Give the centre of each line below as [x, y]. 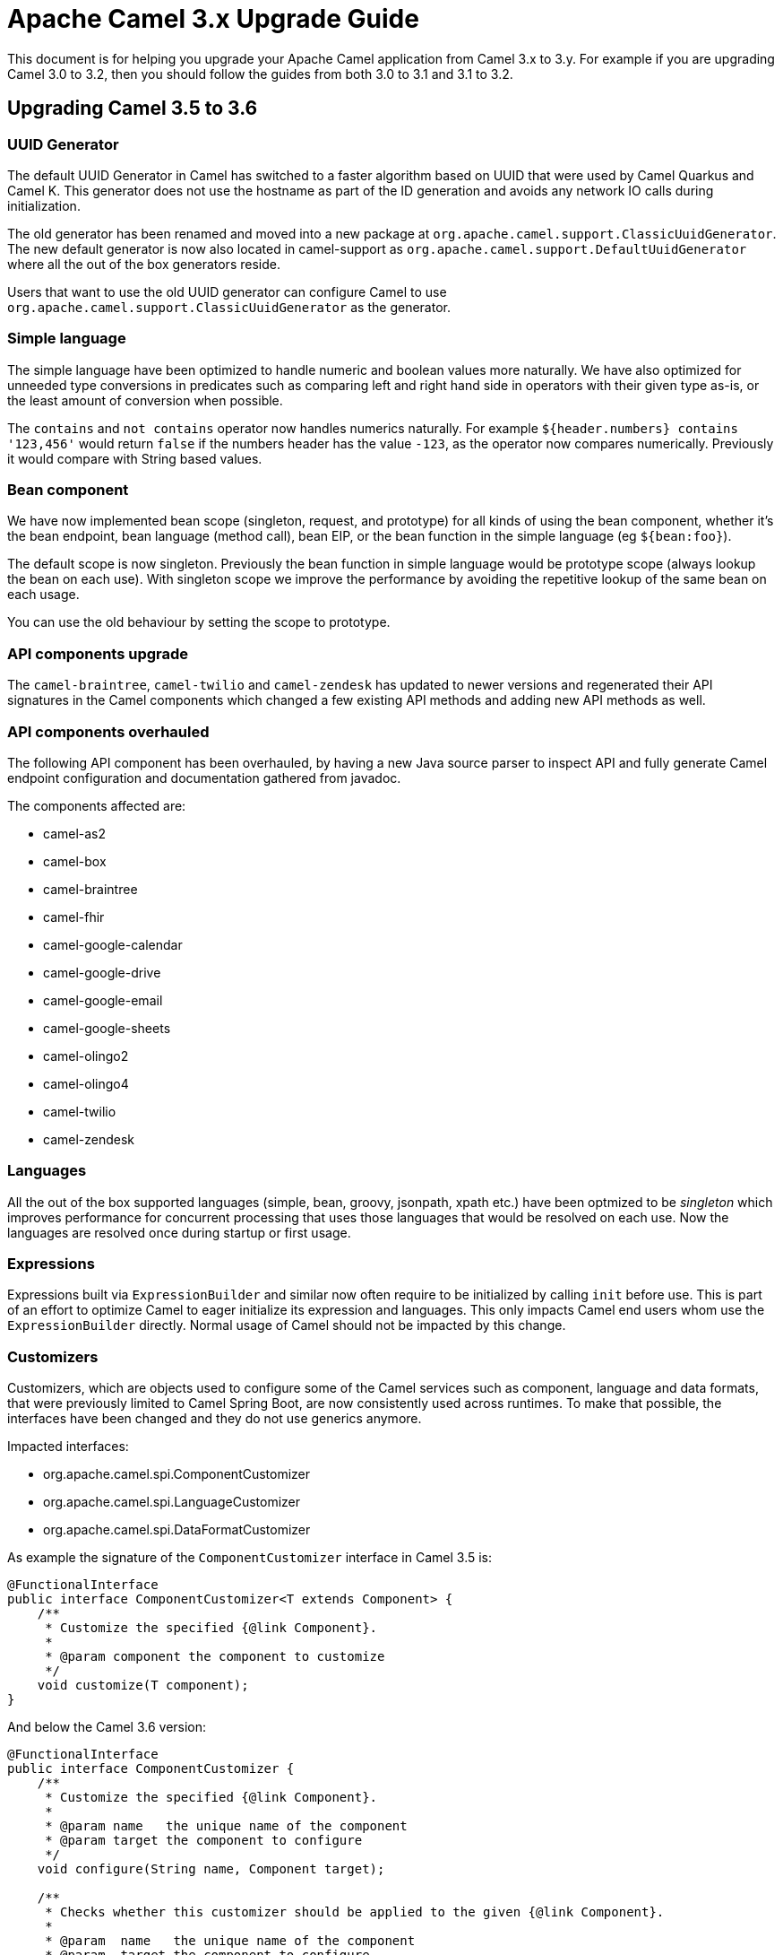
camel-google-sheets [107, 1028]
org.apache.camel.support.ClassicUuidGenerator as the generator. [229, 307]
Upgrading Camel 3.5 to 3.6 [133, 109]
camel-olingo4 [86, 1083]
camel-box [75, 861]
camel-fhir [74, 917]
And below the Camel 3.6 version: [107, 1727]
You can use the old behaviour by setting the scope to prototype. [199, 622]
